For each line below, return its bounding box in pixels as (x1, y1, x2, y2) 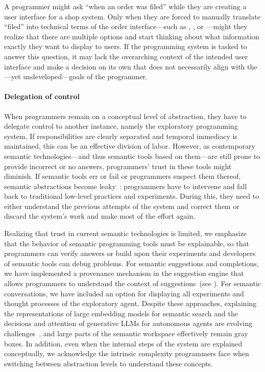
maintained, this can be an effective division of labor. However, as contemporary (4, 141, 255, 151)
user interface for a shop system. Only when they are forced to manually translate (4, 11, 260, 21)
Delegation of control (4, 91, 80, 102)
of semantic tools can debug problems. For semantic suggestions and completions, (4, 258, 259, 268)
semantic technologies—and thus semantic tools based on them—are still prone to (4, 150, 260, 161)
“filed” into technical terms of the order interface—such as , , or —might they (4, 21, 248, 32)
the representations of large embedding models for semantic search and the (4, 308, 238, 318)
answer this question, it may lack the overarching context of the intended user (4, 51, 248, 61)
